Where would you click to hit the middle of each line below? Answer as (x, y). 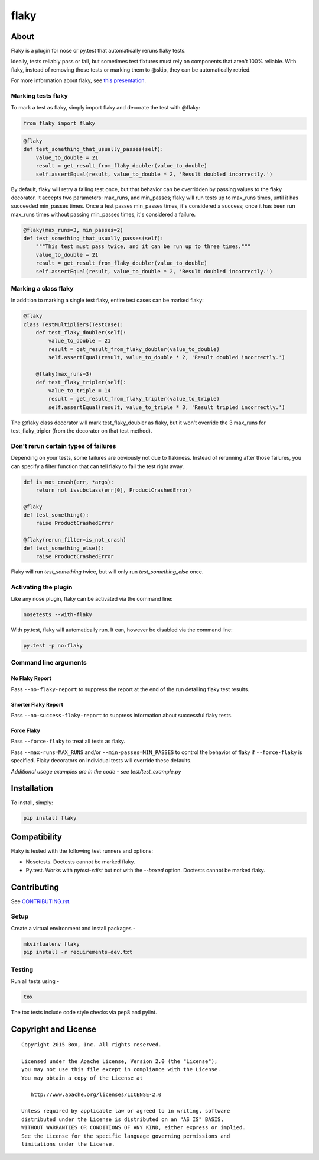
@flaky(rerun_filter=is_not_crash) (75, 540)
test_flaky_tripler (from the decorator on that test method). (82, 431)
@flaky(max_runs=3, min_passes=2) (73, 230)
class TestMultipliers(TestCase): (73, 324)
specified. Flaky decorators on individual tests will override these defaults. (101, 761)
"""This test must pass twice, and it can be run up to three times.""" (143, 246)
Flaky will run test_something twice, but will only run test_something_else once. (107, 572)
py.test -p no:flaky (53, 646)
